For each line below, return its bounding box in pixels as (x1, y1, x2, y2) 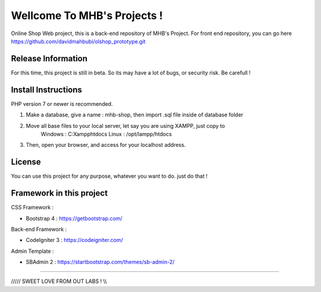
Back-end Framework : (11, 225, 67, 233)
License (11, 157, 41, 167)
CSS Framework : (11, 204, 54, 211)
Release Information (11, 54, 88, 64)
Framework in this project (11, 188, 108, 199)
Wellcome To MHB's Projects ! (11, 9, 163, 22)
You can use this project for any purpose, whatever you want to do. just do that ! (11, 172, 208, 180)
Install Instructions (11, 84, 83, 95)
